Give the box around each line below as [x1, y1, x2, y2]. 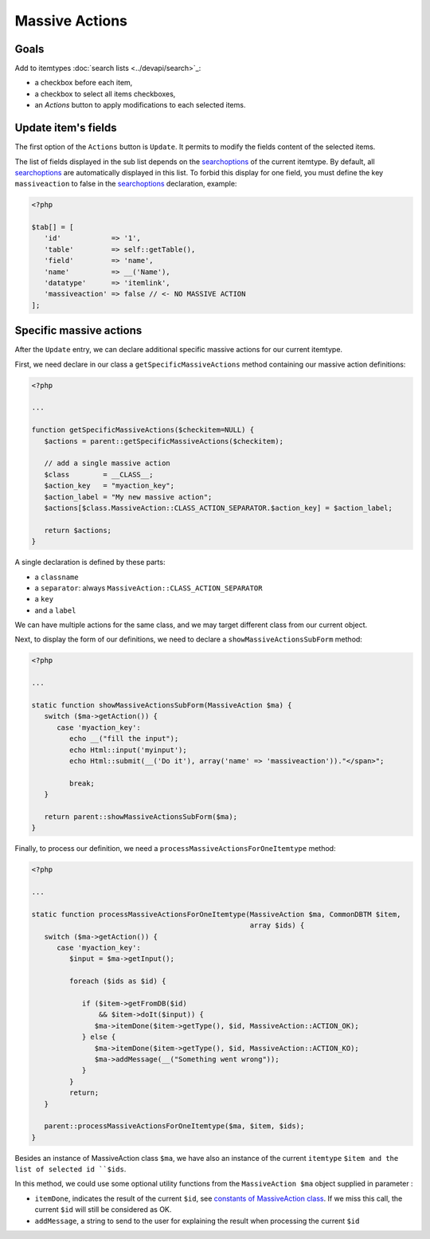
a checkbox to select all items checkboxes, [34, 88, 176, 99]
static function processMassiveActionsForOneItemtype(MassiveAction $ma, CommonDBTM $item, [31, 909, 401, 919]
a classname [34, 572, 79, 582]
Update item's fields [14, 121, 117, 135]
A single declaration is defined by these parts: [14, 558, 166, 567]
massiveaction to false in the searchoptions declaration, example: [14, 179, 237, 189]
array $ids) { [249, 921, 305, 930]
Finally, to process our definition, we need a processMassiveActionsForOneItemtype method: [14, 844, 336, 853]
